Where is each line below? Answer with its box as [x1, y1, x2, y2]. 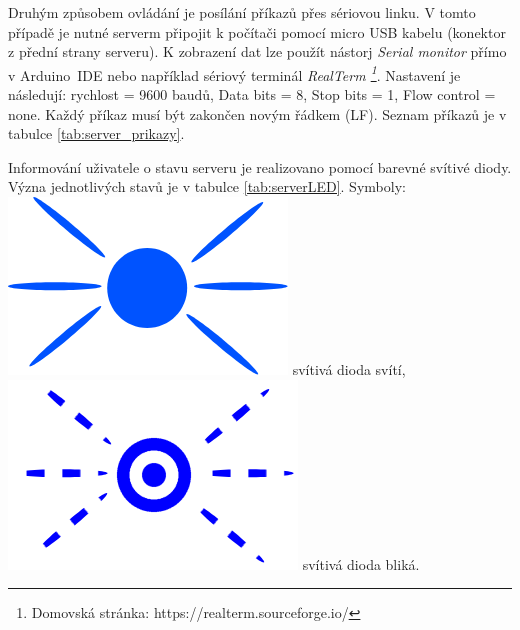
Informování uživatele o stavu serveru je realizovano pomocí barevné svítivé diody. [8, 156, 512, 177]
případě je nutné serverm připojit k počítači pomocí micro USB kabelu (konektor [8, 21, 506, 42]
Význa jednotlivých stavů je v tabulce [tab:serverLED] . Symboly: [8, 176, 406, 197]
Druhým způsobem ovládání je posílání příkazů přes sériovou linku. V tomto [8, 2, 476, 22]
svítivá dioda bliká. [302, 553, 420, 574]
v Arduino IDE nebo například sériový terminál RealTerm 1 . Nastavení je [8, 61, 461, 85]
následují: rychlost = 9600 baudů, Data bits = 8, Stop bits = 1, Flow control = [8, 84, 496, 105]
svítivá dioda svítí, [292, 359, 406, 379]
